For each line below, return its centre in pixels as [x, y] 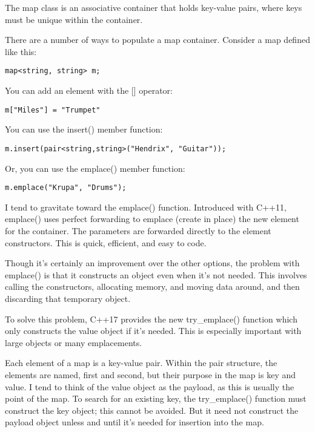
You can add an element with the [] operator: [89, 90]
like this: [21, 51]
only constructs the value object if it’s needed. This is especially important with [153, 331]
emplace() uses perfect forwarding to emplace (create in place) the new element [152, 219]
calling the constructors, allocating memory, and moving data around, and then [152, 286]
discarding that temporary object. [68, 298]
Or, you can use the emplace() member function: [95, 168]
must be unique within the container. [74, 19]
